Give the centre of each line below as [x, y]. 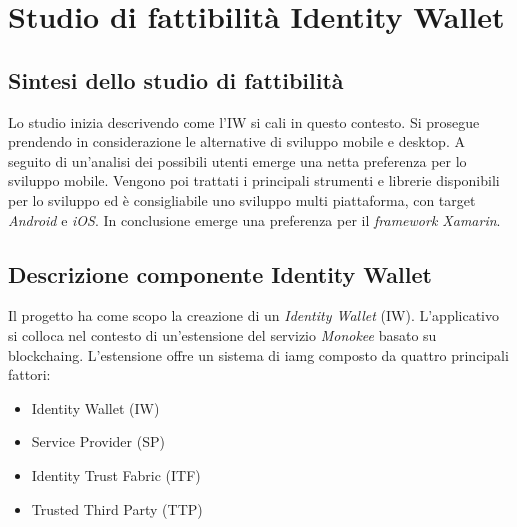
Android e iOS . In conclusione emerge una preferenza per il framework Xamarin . [254, 219]
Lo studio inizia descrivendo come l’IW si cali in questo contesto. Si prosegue [244, 121]
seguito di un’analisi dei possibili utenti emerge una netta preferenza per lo [237, 160]
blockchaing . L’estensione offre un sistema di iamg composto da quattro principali [258, 354]
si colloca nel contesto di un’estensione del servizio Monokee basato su [222, 334]
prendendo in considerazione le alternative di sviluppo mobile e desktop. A [236, 141]
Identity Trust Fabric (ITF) [116, 474]
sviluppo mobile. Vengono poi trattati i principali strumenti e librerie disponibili [254, 180]
